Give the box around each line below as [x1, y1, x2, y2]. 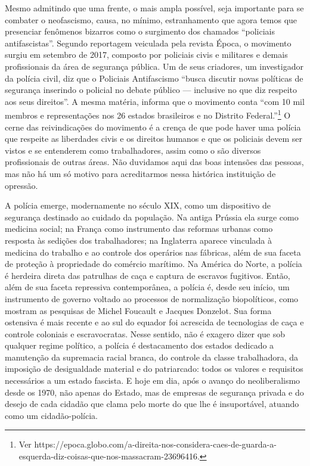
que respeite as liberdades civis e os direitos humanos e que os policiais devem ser [5, 132, 303, 145]
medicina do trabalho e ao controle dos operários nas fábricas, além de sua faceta [5, 246, 301, 258]
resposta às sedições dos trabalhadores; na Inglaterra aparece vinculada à [5, 234, 272, 246]
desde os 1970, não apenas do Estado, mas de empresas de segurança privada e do [5, 386, 304, 398]
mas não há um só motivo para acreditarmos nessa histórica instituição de [5, 167, 276, 179]
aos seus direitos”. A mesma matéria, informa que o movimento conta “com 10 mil [5, 95, 305, 107]
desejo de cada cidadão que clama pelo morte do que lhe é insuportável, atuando [5, 397, 299, 410]
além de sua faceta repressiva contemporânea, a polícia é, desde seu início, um [5, 281, 290, 293]
